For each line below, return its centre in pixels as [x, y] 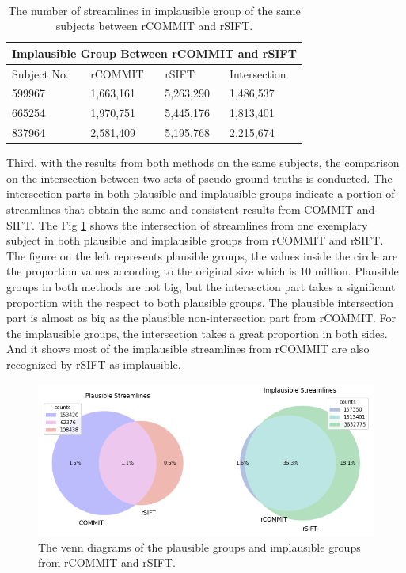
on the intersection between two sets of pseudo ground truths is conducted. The [199, 178]
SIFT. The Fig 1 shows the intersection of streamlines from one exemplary [187, 224]
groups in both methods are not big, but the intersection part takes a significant [201, 286]
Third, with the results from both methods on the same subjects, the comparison [203, 163]
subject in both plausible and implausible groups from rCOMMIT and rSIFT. [195, 240]
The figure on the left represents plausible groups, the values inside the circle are [202, 255]
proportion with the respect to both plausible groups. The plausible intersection [200, 302]
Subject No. [40, 73]
